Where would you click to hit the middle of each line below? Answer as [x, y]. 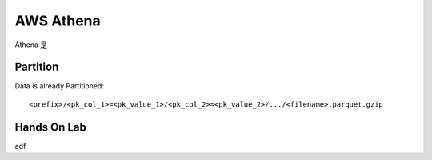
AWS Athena [58, 21]
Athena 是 [31, 45]
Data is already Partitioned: [59, 86]
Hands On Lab [51, 127]
